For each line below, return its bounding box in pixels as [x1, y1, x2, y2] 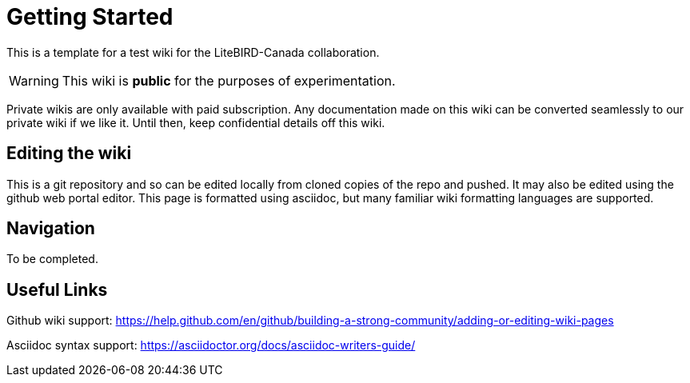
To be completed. [6, 252, 98, 266]
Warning [9, 72, 59, 89]
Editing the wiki [6, 143, 132, 164]
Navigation [6, 218, 95, 239]
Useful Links [6, 279, 108, 300]
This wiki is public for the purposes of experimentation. [62, 72, 396, 89]
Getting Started [6, 3, 173, 30]
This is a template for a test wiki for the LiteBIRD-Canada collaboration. [6, 45, 380, 59]
